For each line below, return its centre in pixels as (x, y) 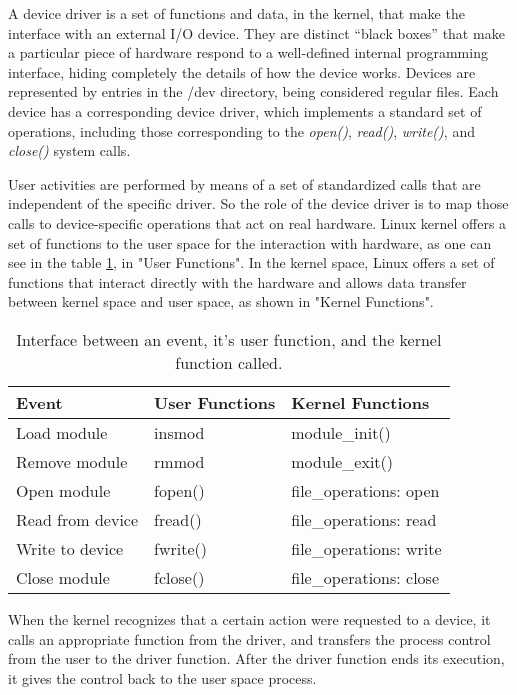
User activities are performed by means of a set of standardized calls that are (244, 183)
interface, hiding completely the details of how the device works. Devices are (242, 71)
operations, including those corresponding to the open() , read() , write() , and (241, 130)
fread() (178, 519)
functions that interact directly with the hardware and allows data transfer (237, 281)
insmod (179, 432)
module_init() (341, 432)
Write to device (70, 548)
